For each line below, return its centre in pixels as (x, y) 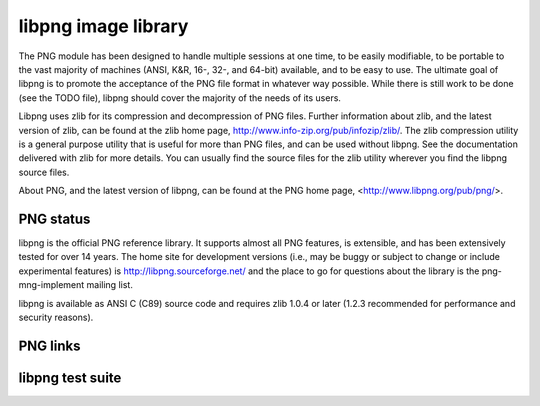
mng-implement (51, 285)
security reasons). (56, 317)
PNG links (49, 345)
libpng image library (103, 26)
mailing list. (110, 285)
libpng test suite (70, 377)
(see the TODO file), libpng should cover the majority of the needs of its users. (180, 97)
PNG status (54, 218)
